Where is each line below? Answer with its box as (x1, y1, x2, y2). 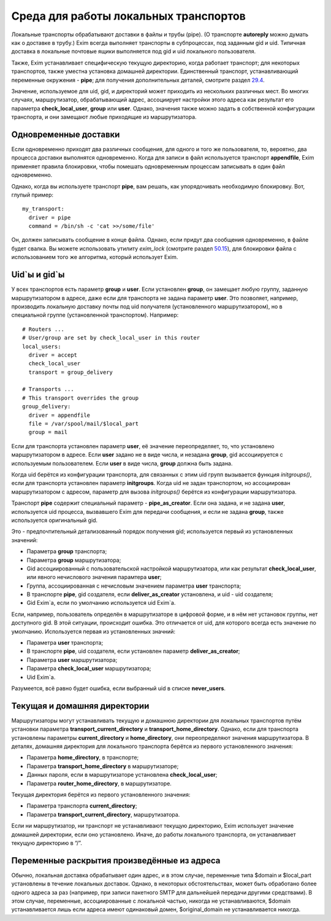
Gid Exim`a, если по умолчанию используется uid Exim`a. (26, 599, 176, 607)
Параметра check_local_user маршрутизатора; (26, 665, 151, 672)
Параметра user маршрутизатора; (26, 656, 118, 663)
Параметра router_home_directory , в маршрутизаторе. (26, 780, 172, 787)
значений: (11, 536, 38, 543)
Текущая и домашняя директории (11, 701, 150, 711)
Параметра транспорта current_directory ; (26, 802, 137, 810)
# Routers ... (22, 325, 64, 333)
